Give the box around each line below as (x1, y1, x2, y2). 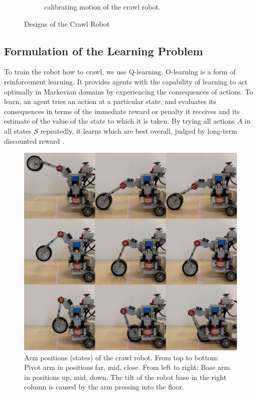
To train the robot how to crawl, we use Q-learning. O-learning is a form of (4, 66, 236, 77)
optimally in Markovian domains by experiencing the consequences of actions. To (4, 86, 253, 96)
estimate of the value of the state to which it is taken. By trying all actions (4, 116, 235, 126)
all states (4, 125, 32, 136)
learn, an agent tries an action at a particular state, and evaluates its (4, 96, 216, 107)
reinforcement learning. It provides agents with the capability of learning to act (4, 76, 248, 86)
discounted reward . (4, 135, 64, 146)
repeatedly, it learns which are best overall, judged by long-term (40, 125, 237, 136)
